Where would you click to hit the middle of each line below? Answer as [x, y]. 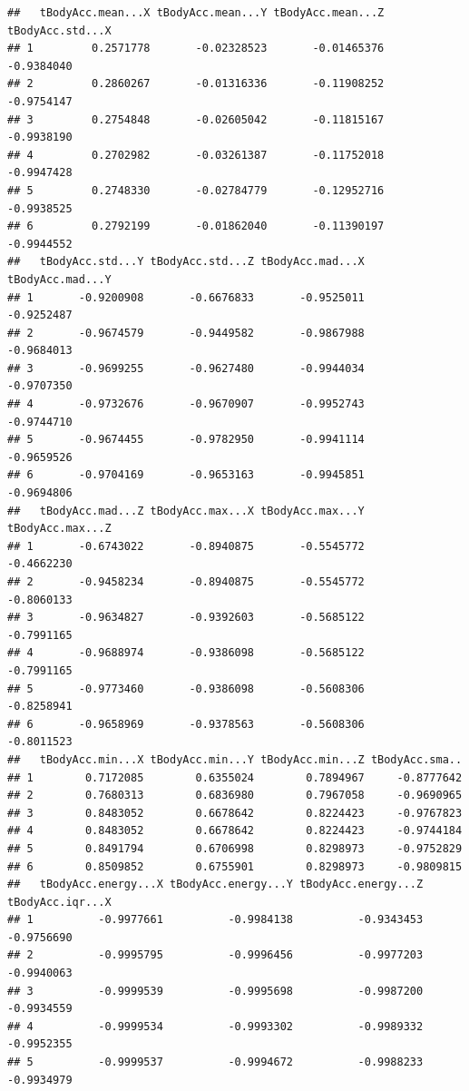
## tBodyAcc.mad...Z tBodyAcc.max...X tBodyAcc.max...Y [186, 511]
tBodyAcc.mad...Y [59, 279]
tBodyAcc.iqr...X [59, 902]
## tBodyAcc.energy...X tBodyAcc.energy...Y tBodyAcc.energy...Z [215, 885]
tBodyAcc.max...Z [59, 529]
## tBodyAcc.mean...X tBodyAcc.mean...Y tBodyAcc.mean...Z [196, 13]
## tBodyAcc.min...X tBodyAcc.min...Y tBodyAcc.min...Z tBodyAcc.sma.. [235, 759]
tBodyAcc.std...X [59, 30]
